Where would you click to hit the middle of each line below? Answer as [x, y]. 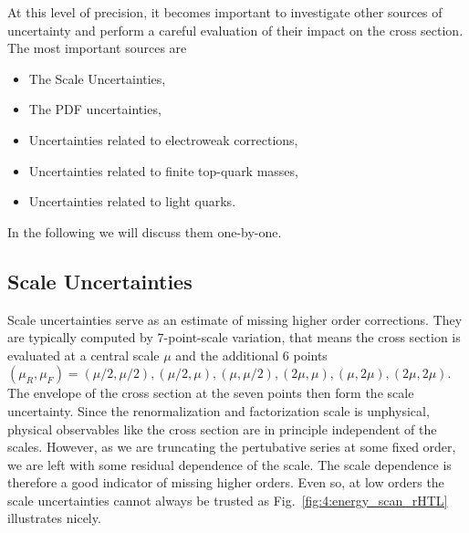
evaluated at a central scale [83, 355]
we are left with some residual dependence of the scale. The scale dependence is [229, 464]
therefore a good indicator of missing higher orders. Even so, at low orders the [226, 482]
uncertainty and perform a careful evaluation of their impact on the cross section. [235, 30]
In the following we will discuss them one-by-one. [145, 231]
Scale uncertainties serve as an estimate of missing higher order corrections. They [235, 319]
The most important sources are [97, 48]
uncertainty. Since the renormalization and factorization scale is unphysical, [219, 410]
